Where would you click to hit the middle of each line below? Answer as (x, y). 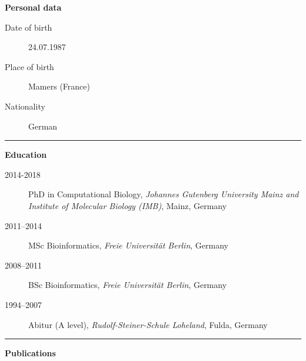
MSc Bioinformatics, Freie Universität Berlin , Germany (128, 245)
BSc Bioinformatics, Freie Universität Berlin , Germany (128, 285)
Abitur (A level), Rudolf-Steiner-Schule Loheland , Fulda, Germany (148, 324)
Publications (30, 353)
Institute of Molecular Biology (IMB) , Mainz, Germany (128, 205)
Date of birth (29, 27)
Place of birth (29, 66)
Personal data (33, 7)
